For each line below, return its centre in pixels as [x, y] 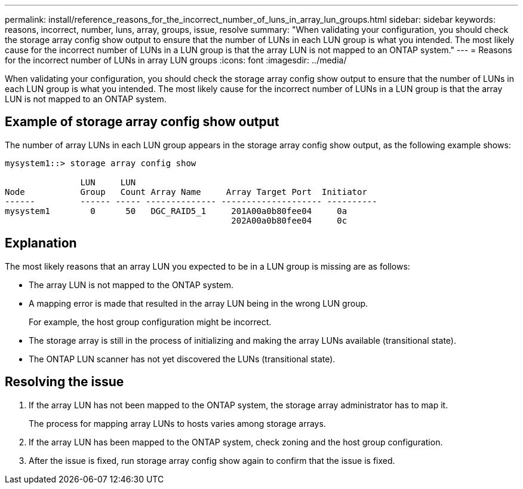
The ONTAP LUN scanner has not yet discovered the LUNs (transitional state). [182, 359]
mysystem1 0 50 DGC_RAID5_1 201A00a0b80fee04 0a [176, 211]
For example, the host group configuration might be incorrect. [150, 322]
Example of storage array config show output [142, 122]
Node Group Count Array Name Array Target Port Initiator [186, 192]
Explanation [41, 243]
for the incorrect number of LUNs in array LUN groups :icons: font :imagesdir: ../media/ [176, 60]
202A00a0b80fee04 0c [289, 220]
